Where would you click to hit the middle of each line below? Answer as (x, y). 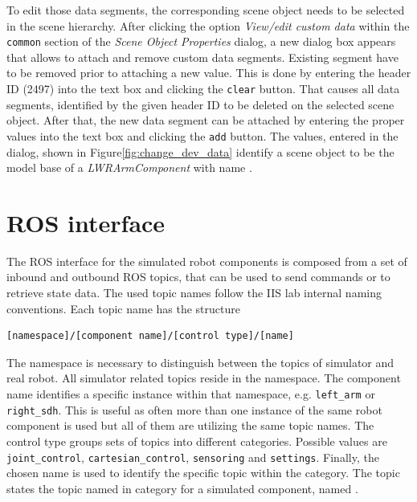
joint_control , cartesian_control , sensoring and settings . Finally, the (193, 457)
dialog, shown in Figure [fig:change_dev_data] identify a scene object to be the (200, 151)
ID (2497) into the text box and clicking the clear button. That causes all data (203, 89)
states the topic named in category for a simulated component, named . (182, 488)
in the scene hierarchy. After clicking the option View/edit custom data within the (208, 25)
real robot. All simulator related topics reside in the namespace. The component (204, 378)
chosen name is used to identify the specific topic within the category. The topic (203, 473)
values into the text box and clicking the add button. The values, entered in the (202, 135)
